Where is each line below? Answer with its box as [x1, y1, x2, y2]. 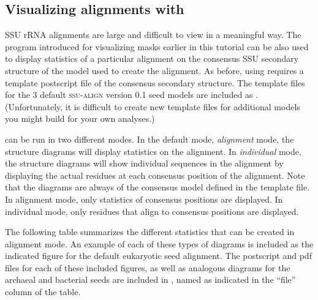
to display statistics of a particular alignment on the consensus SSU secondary [5, 52, 299, 65]
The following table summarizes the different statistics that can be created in [5, 225, 295, 238]
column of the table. [5, 285, 81, 298]
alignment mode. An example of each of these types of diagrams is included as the [5, 237, 314, 250]
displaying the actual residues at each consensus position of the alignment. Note [5, 168, 305, 181]
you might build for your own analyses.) [5, 112, 155, 125]
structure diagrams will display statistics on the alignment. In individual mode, [5, 144, 301, 157]
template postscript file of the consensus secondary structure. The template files [5, 76, 305, 89]
